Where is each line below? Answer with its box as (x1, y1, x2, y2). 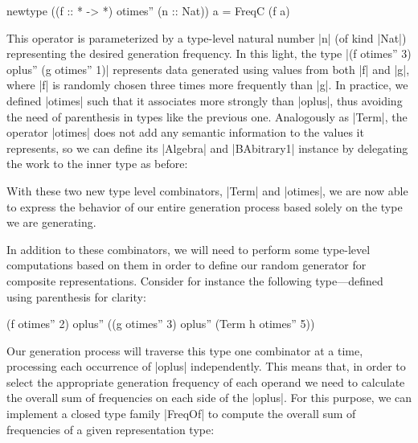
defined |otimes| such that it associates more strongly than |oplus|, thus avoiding (6, 92, 403, 109)
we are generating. (6, 214, 96, 231)
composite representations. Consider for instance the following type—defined (6, 272, 383, 289)
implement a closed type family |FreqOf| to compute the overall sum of (6, 405, 356, 422)
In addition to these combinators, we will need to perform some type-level (6, 240, 371, 257)
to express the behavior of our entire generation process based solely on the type (6, 198, 403, 215)
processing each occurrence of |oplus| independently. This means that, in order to (6, 358, 406, 375)
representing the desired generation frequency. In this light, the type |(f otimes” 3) (6, 45, 412, 62)
